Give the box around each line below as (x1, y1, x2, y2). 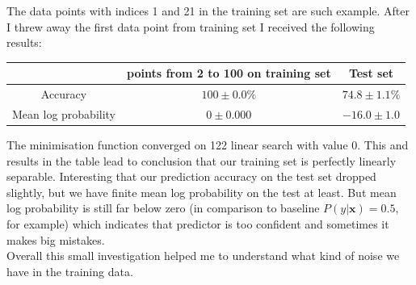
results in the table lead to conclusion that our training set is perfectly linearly (6, 152, 397, 169)
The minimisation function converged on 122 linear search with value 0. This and (6, 136, 409, 153)
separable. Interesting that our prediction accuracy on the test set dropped (6, 168, 376, 185)
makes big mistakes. (6, 231, 105, 248)
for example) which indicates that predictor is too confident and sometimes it (6, 216, 389, 233)
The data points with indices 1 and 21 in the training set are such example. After (6, 2, 410, 19)
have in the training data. (6, 262, 133, 279)
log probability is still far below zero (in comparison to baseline (6, 199, 320, 216)
